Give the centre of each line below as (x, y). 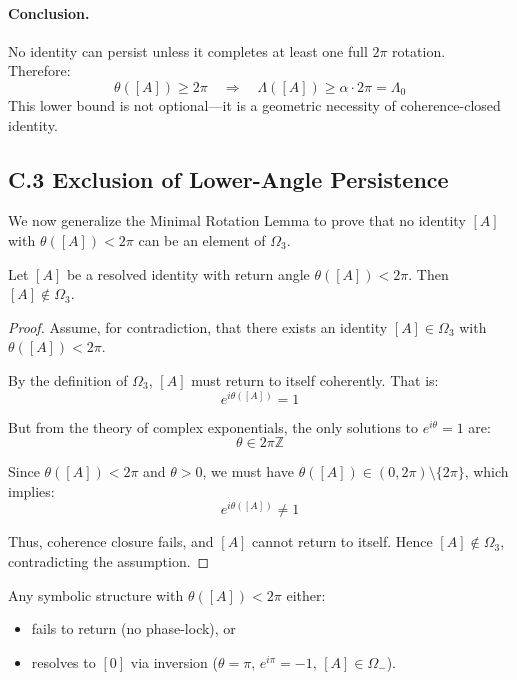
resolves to (63, 661)
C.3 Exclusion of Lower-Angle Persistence (228, 178)
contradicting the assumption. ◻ (109, 561)
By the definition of (68, 379)
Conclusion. (49, 12)
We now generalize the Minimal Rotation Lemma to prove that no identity (237, 220)
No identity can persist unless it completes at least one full (188, 50)
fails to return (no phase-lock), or (133, 628)
